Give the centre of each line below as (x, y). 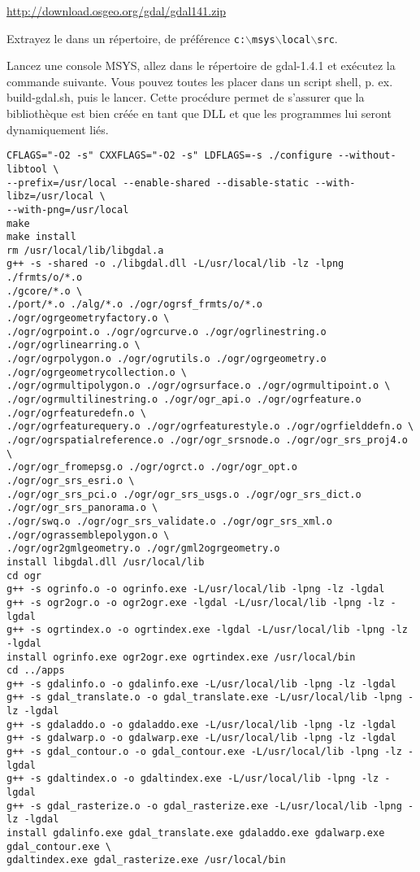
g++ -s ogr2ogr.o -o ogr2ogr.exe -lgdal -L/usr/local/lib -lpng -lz (196, 602)
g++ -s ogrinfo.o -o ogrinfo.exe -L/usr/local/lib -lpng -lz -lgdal (196, 589)
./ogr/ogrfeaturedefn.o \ (76, 413)
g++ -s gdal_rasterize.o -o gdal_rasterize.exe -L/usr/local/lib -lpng (204, 806)
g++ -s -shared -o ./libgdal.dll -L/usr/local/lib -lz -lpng (175, 264)
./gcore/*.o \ (45, 291)
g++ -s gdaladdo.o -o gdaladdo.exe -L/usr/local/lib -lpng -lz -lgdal (201, 724)
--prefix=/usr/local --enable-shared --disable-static (158, 183)
